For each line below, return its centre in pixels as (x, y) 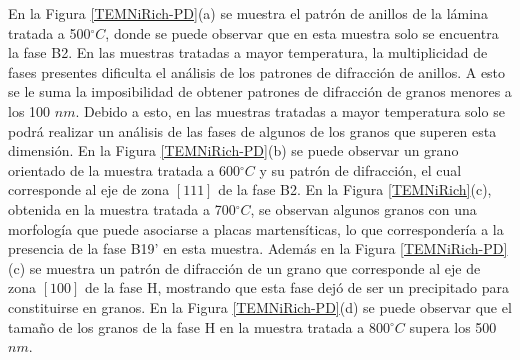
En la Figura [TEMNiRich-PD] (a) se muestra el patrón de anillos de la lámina (248, 13)
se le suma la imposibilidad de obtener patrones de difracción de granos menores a (260, 91)
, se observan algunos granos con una (363, 208)
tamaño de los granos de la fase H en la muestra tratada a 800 (199, 326)
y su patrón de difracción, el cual (360, 169)
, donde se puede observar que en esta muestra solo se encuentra (302, 32)
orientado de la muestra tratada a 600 (124, 169)
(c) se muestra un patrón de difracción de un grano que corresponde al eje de (244, 267)
